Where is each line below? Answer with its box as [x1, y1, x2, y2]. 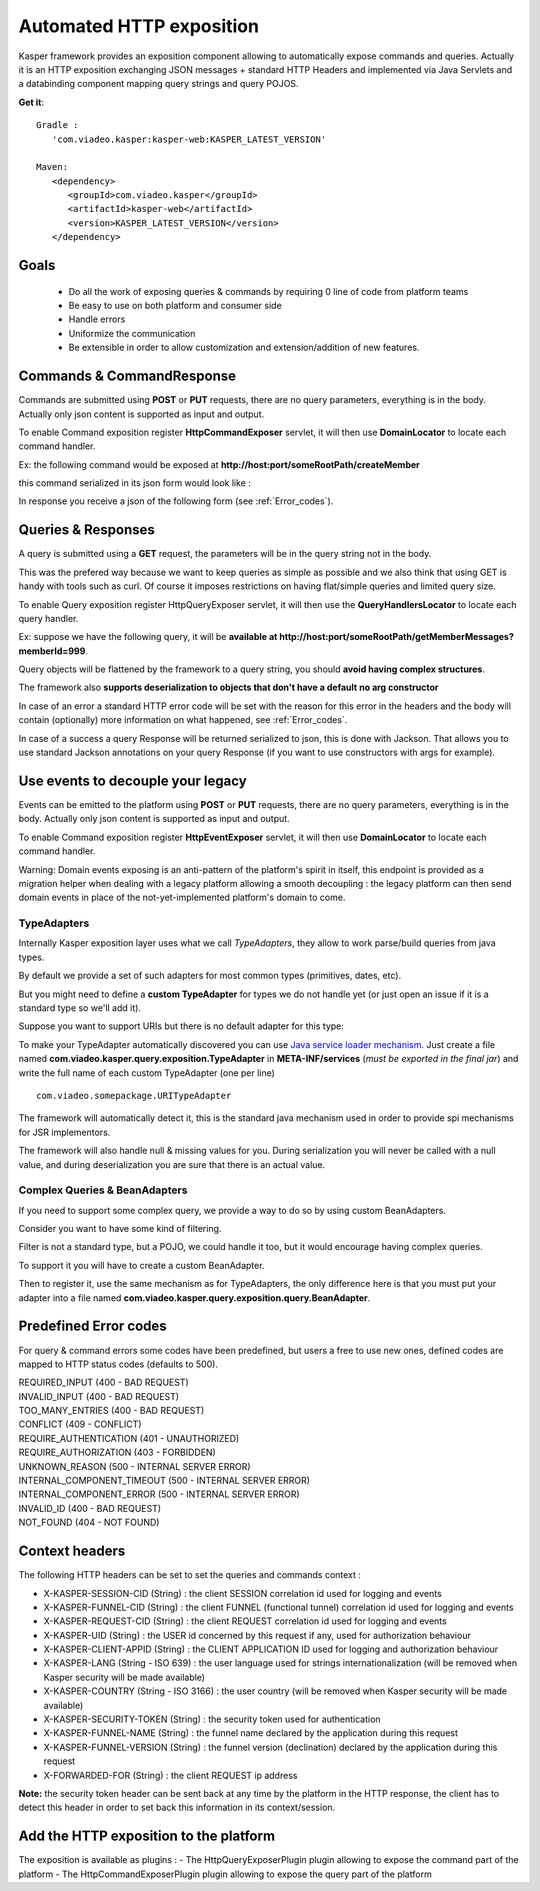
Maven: [36, 161, 69, 173]
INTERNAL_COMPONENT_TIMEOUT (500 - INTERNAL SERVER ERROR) [18, 1475, 310, 1487]
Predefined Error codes [18, 1318, 167, 1335]
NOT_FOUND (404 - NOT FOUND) [18, 1516, 160, 1529]
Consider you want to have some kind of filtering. [18, 1223, 222, 1235]
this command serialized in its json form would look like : [18, 477, 252, 489]
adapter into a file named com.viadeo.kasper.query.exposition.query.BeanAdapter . [18, 1291, 371, 1304]
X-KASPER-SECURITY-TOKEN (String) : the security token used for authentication [43, 1713, 381, 1725]
